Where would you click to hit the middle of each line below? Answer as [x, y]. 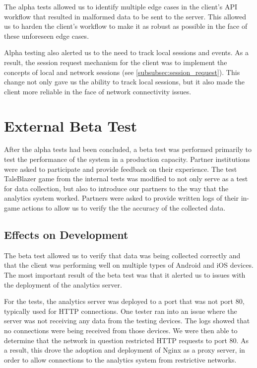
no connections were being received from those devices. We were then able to [121, 330]
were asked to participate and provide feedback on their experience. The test [121, 169]
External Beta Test [71, 125]
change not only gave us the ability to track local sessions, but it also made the [125, 82]
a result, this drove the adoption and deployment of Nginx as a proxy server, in [125, 350]
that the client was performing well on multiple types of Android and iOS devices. [129, 265]
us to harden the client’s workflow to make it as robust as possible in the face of [126, 26]
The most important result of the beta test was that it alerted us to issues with [125, 275]
